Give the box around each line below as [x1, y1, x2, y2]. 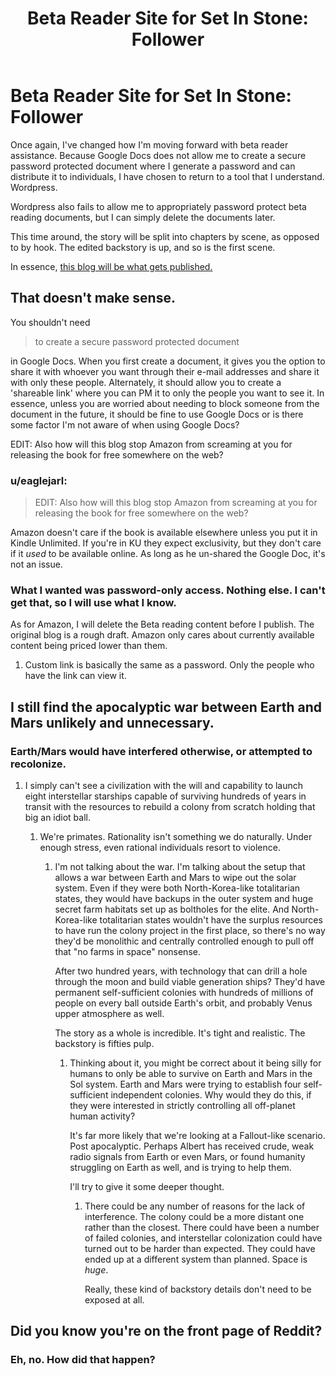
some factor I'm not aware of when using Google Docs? [10, 418, 240, 431]
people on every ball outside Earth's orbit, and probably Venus [54, 997, 313, 1009]
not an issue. [10, 558, 63, 571]
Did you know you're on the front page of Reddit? [10, 1323, 323, 1340]
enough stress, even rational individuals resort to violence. [39, 842, 281, 854]
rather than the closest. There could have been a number [84, 1222, 320, 1234]
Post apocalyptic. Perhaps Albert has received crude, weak [69, 1140, 315, 1152]
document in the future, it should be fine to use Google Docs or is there [10, 408, 304, 420]
